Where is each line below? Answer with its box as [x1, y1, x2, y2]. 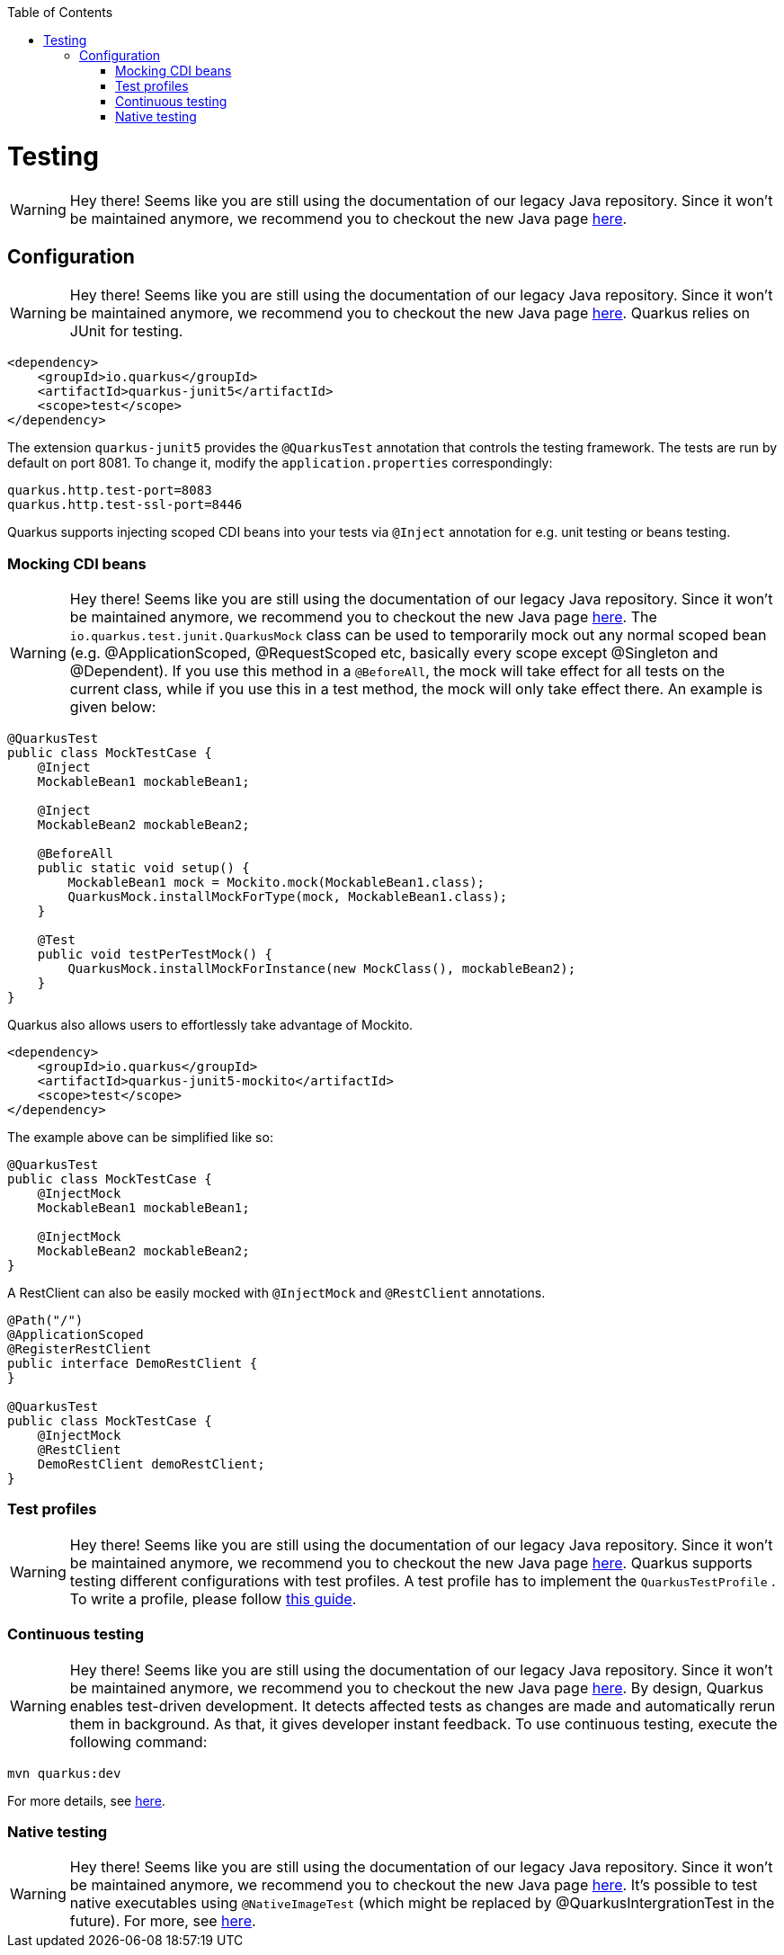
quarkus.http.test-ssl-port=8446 [7, 497, 243, 513]
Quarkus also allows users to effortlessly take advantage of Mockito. [7, 1017, 414, 1033]
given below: [69, 698, 156, 717]
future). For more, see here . [69, 1912, 256, 1931]
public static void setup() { [37, 861, 250, 876]
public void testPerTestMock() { [37, 947, 273, 962]
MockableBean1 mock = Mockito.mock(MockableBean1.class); [67, 875, 486, 890]
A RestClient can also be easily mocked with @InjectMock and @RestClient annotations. [7, 1285, 546, 1301]
